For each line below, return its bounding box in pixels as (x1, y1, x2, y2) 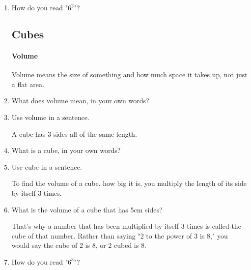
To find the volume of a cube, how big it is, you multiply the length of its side (11, 178, 247, 188)
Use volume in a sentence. (11, 112, 89, 122)
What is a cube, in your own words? (11, 145, 121, 155)
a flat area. (11, 79, 44, 89)
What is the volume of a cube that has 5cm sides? (11, 204, 163, 214)
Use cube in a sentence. (11, 161, 82, 172)
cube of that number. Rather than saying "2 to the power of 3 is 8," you (11, 230, 228, 240)
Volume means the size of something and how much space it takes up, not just (11, 69, 248, 80)
